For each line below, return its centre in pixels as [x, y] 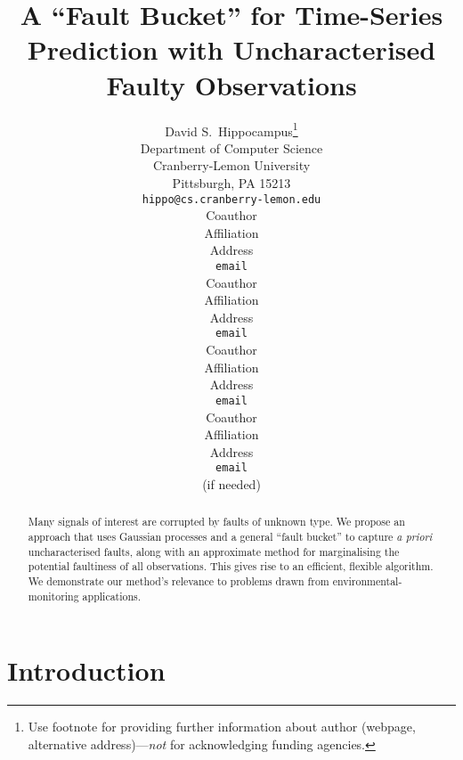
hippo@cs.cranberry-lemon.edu [231, 199]
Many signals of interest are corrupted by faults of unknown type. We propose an [216, 522]
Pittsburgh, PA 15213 [231, 182]
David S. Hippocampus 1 [231, 129]
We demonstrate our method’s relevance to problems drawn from [179, 580]
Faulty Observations [231, 84]
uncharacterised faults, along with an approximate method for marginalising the [214, 551]
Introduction [86, 670]
